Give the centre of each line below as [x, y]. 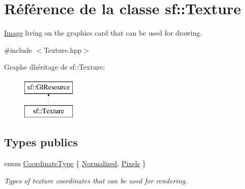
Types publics [41, 142]
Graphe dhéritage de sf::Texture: [55, 67]
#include [18, 50]
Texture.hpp [63, 50]
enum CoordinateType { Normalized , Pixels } [75, 163]
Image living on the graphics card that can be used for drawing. [103, 33]
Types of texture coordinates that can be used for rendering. [96, 180]
